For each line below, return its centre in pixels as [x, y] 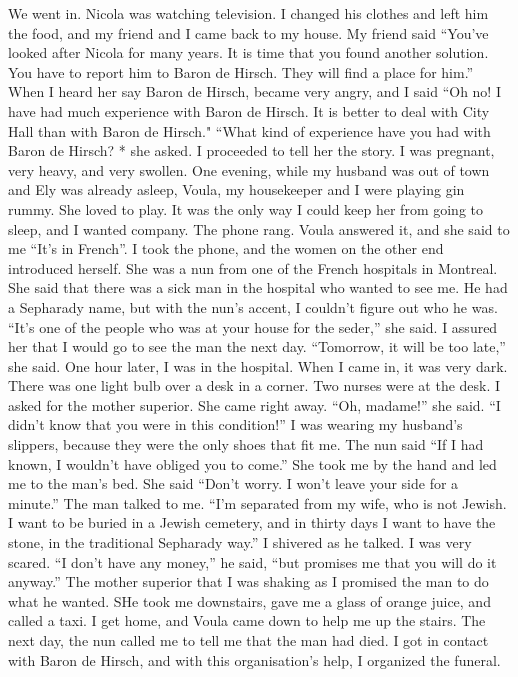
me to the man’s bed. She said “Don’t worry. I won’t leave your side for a [233, 483]
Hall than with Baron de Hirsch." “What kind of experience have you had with [249, 130]
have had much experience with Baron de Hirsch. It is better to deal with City [249, 110]
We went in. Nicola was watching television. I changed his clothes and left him [248, 13]
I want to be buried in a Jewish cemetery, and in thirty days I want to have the [252, 522]
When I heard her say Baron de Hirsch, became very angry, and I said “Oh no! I [254, 91]
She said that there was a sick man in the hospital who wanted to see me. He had [258, 287]
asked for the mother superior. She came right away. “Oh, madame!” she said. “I [254, 404]
